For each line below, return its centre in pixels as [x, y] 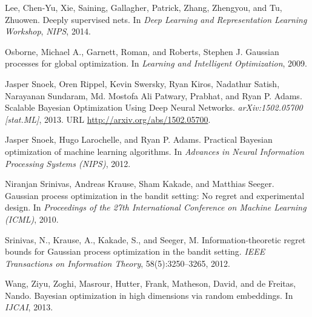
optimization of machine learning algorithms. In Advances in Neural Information [154, 151]
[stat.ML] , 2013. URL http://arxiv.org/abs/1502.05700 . [108, 119]
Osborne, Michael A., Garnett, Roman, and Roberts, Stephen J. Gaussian [142, 51]
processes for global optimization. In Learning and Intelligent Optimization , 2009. [156, 63]
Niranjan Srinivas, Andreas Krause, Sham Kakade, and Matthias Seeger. [140, 184]
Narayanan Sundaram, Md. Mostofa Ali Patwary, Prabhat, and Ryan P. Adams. [154, 95]
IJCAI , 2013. [29, 307]
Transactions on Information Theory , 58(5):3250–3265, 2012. [118, 263]
